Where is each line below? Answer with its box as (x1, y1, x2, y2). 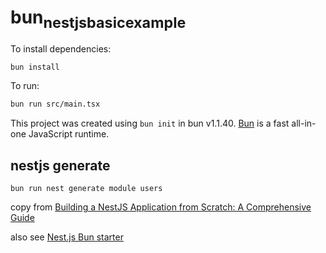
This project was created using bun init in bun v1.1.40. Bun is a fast (10, 117, 290, 130)
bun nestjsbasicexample (10, 6, 187, 32)
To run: (10, 80, 40, 92)
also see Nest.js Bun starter (10, 231, 124, 243)
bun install (10, 62, 60, 72)
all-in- (291, 117, 317, 130)
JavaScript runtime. (28, 128, 110, 140)
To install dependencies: (10, 42, 112, 55)
